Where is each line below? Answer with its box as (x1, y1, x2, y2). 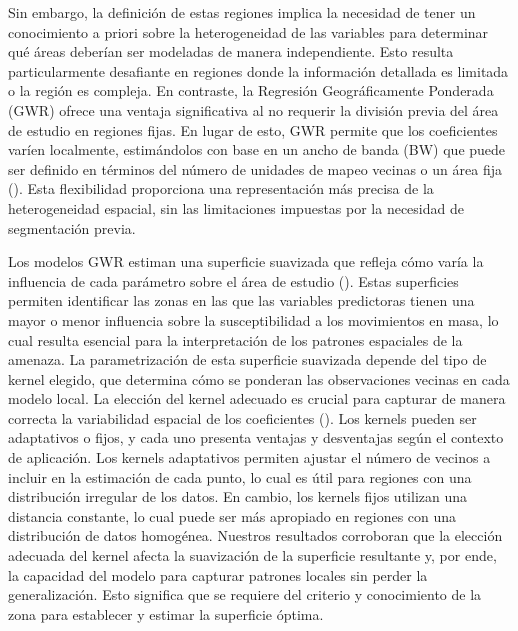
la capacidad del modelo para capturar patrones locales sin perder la (8, 564, 428, 585)
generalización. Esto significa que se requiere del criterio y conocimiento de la (8, 584, 482, 605)
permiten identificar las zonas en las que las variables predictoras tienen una (8, 290, 475, 311)
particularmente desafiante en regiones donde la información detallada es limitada (8, 60, 509, 81)
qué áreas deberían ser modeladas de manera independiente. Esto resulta (8, 41, 454, 62)
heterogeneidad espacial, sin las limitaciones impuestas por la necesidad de (8, 197, 464, 218)
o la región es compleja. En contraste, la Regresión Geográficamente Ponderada (8, 80, 494, 101)
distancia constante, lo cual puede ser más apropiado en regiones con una (8, 505, 457, 526)
